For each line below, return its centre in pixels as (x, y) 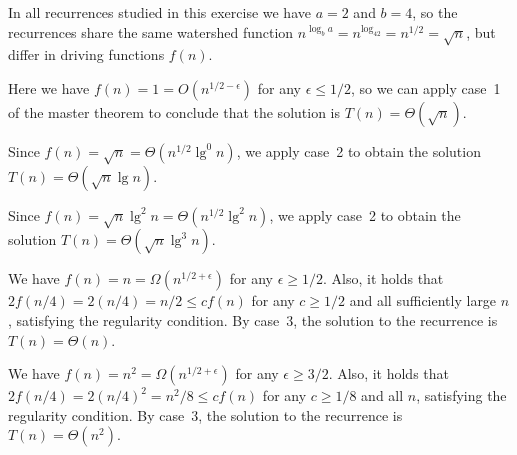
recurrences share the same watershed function (151, 31)
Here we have (49, 87)
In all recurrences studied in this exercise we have (159, 12)
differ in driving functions (86, 54)
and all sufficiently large (423, 300)
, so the (435, 12)
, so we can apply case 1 (426, 87)
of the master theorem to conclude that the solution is (174, 111)
